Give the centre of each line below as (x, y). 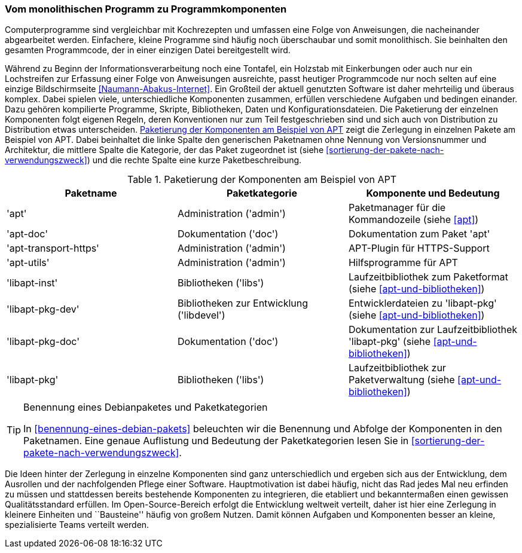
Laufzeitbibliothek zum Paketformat (428, 277)
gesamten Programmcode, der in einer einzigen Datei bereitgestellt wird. (148, 50)
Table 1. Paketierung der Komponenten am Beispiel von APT (262, 180)
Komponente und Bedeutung (433, 193)
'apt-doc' (27, 234)
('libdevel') (201, 315)
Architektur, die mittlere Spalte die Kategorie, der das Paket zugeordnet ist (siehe (164, 150)
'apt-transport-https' (53, 248)
